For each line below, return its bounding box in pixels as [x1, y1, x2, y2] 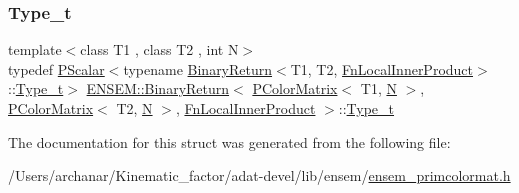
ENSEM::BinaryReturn [86, 78, 230, 99]
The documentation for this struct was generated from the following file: [8, 131, 451, 152]
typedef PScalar [8, 58, 105, 79]
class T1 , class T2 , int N [80, 39, 239, 60]
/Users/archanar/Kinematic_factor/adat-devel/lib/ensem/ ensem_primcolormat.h [8, 165, 511, 186]
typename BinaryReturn [123, 58, 273, 79]
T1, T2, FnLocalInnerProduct [290, 58, 474, 79]
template [8, 39, 62, 60]
